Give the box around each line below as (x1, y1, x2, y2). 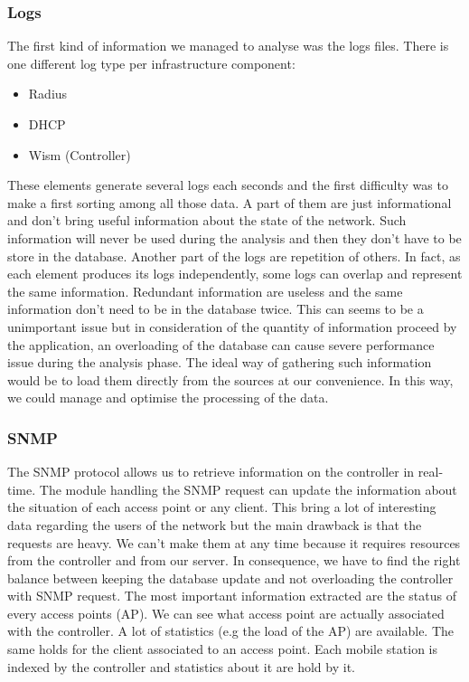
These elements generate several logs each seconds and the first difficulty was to (7, 175, 448, 194)
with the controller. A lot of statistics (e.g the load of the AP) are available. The (7, 621, 455, 640)
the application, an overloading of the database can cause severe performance (7, 335, 435, 354)
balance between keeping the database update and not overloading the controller (7, 568, 454, 587)
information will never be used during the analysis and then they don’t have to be (7, 228, 462, 247)
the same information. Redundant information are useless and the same (7, 281, 403, 300)
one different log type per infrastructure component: (7, 53, 295, 72)
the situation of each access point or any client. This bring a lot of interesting (7, 497, 436, 516)
